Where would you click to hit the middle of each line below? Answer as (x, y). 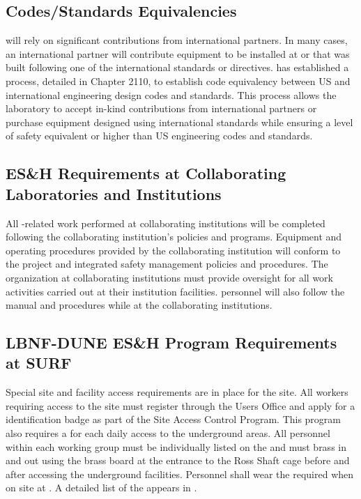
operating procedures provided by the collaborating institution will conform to (173, 250)
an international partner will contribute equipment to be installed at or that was (178, 53)
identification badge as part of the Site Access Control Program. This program (174, 419)
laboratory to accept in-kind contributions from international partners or (161, 108)
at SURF (39, 363)
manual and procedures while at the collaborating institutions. (139, 305)
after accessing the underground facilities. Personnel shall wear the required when (180, 474)
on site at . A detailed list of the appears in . (101, 488)
